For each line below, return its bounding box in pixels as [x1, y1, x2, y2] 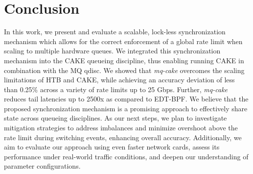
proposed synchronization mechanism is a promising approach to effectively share [4, 103, 248, 113]
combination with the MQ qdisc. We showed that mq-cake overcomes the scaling [4, 65, 245, 75]
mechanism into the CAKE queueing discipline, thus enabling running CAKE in [4, 55, 244, 65]
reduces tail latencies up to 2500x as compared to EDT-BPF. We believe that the [4, 94, 249, 104]
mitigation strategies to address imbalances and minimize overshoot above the [4, 123, 238, 133]
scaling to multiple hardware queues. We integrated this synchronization [4, 46, 221, 56]
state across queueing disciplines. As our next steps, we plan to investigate [4, 113, 227, 123]
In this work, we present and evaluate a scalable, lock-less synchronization [4, 26, 226, 37]
